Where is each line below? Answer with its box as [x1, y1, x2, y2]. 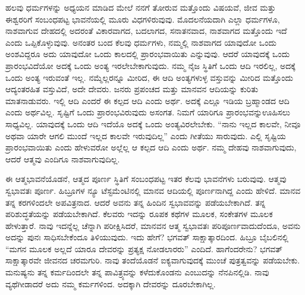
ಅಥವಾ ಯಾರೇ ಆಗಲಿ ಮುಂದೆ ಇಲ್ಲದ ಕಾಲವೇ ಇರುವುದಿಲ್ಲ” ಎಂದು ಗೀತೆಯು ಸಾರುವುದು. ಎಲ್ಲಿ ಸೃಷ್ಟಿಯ [5, 129, 286, 142]
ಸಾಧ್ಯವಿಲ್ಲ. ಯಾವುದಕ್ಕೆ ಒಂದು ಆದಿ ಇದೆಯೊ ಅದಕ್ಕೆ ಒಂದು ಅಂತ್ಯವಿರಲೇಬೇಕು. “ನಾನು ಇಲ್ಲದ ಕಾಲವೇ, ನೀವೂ [5, 117, 301, 130]
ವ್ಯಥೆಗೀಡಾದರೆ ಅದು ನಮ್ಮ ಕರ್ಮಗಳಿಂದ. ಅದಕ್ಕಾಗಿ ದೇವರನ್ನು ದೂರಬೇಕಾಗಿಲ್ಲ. [5, 277, 216, 290]
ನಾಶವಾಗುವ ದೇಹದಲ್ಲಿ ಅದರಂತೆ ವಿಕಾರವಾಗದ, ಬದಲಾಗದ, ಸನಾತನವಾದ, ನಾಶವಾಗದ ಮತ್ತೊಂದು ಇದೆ [5, 24, 287, 37]
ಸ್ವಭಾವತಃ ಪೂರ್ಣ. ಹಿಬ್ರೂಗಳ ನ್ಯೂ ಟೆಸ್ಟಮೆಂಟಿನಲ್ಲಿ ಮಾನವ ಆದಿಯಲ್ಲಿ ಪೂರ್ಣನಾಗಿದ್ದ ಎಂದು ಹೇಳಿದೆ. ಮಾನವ [5, 184, 301, 196]
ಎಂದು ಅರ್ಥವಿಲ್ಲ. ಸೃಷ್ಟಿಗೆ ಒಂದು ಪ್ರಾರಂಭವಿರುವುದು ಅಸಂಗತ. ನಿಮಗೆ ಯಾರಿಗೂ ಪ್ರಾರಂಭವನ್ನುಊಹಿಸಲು [5, 106, 291, 118]
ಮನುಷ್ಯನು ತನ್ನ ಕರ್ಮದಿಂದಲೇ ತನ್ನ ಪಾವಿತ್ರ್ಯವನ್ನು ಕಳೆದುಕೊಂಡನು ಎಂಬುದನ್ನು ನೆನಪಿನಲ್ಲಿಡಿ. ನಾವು [5, 266, 269, 278]
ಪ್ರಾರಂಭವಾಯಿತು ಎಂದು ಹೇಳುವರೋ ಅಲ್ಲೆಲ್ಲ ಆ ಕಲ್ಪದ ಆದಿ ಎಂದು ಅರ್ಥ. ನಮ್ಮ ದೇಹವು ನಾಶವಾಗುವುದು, [5, 141, 297, 153]
